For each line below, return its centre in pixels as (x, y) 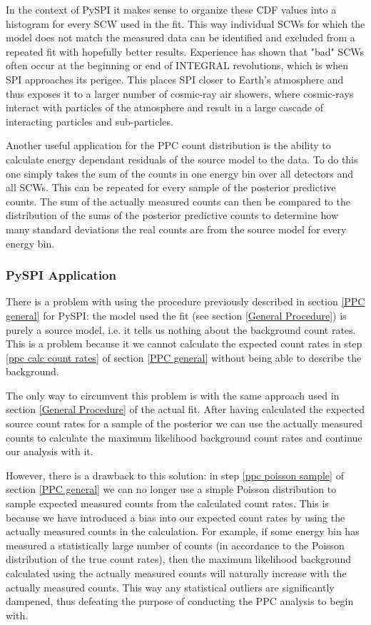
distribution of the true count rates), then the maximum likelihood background (179, 559)
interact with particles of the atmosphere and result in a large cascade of (164, 107)
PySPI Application (61, 275)
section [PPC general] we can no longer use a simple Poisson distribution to (171, 489)
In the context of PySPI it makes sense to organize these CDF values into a (171, 9)
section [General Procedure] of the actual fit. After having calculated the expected (185, 409)
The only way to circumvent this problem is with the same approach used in (173, 395)
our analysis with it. (50, 451)
